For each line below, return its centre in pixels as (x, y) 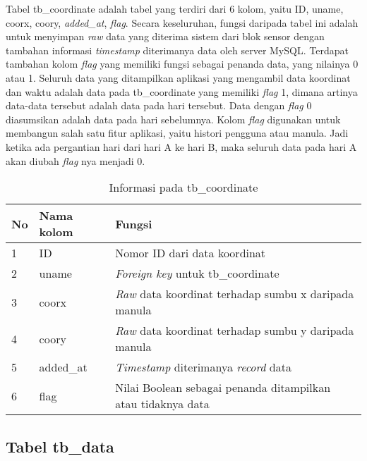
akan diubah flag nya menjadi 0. (76, 160)
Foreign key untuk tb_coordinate (197, 273)
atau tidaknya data (162, 404)
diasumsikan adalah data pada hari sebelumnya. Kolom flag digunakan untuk (173, 119)
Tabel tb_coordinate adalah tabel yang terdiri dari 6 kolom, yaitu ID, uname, (175, 8)
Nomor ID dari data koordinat (191, 253)
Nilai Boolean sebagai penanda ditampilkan (223, 388)
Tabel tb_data (60, 446)
